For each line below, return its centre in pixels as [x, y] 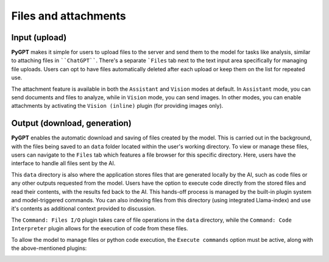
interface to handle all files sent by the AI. [63, 163]
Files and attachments [69, 16]
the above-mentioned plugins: [49, 248]
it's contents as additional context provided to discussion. [84, 209]
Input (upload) [39, 37]
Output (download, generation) [72, 123]
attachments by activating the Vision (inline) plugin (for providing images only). [117, 106]
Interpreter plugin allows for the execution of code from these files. [100, 228]
